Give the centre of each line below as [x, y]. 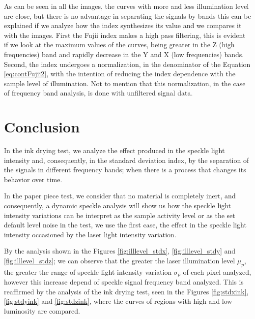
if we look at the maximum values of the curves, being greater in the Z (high [119, 45]
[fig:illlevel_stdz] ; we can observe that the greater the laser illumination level [120, 260]
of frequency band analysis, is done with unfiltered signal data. [99, 93]
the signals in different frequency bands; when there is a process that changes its [125, 170]
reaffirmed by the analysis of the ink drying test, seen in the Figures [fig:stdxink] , [126, 291]
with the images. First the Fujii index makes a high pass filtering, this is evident [125, 35]
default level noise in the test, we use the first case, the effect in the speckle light [125, 225]
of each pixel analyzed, [217, 271]
